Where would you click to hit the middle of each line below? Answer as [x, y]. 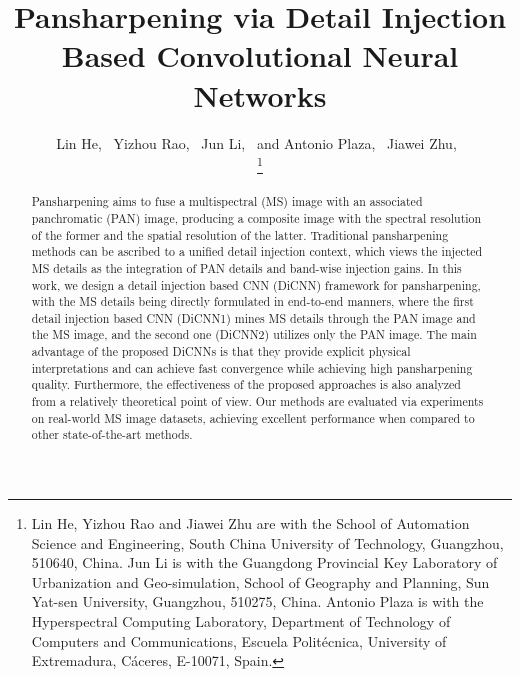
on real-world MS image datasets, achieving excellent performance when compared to [253, 417]
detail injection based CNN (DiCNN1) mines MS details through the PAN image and [253, 317]
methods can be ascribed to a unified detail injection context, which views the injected [257, 251]
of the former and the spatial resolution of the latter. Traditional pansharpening [240, 234]
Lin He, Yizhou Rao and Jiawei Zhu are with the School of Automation [250, 523]
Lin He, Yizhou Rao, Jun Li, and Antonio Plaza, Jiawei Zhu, [256, 142]
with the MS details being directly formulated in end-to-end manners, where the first [252, 301]
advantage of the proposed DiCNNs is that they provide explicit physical [221, 351]
